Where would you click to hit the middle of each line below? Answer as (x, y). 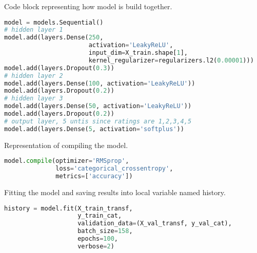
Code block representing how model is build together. (88, 6)
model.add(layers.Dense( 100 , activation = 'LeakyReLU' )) (100, 83)
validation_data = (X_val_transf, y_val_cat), (155, 224)
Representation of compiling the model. (66, 145)
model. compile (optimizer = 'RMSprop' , (67, 161)
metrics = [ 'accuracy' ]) (94, 176)
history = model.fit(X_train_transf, (68, 208)
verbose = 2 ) (96, 246)
